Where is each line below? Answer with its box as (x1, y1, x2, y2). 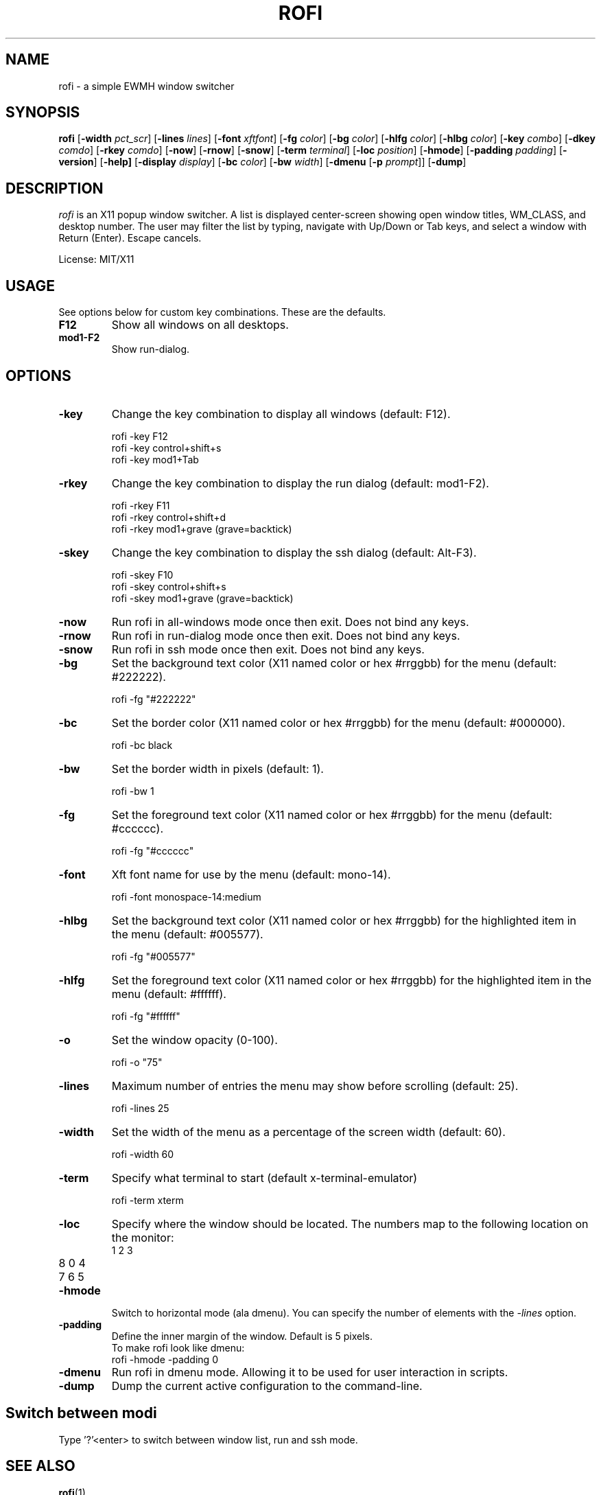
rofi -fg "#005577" (111, 950, 196, 962)
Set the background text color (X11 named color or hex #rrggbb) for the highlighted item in (111, 913, 577, 927)
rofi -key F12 (111, 430, 168, 442)
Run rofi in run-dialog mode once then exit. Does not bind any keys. (111, 628, 460, 642)
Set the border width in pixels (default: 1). (111, 761, 324, 776)
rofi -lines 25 (111, 1102, 169, 1114)
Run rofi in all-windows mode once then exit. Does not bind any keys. (111, 614, 469, 629)
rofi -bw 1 (111, 785, 154, 797)
